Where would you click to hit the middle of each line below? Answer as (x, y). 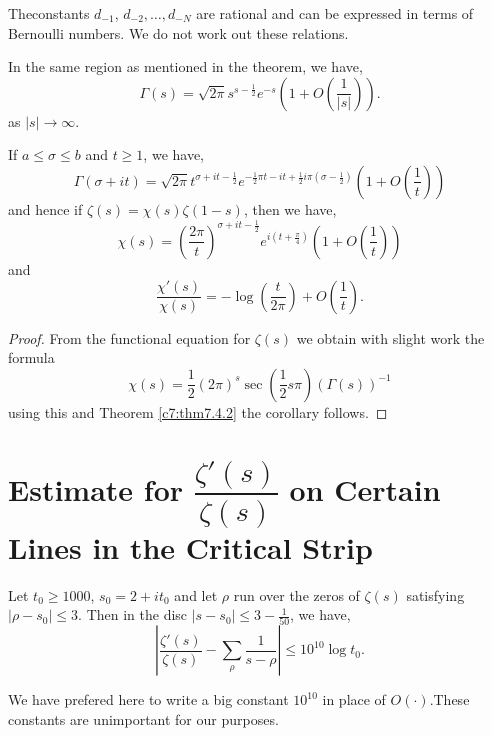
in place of (354, 699)
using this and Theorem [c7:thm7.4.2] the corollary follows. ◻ (198, 411)
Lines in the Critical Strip (190, 546)
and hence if (45, 208)
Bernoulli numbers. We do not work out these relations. (178, 32)
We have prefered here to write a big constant (148, 699)
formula (31, 357)
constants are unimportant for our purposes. (143, 719)
